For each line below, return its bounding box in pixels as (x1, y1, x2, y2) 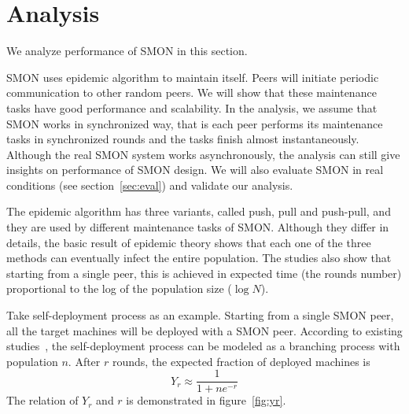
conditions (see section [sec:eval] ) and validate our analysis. (6, 176, 293, 193)
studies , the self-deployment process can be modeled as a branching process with (6, 338, 400, 354)
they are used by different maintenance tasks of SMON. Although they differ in (6, 219, 389, 235)
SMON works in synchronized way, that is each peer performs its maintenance (6, 115, 383, 131)
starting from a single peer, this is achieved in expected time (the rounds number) (6, 264, 402, 281)
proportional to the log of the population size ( (6, 280, 232, 297)
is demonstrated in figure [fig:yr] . (126, 392, 286, 408)
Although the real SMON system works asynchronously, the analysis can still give (6, 146, 400, 162)
